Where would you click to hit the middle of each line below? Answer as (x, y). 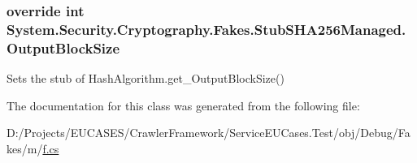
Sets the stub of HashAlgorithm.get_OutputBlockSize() (146, 78)
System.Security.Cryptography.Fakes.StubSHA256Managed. (206, 29)
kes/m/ (25, 148)
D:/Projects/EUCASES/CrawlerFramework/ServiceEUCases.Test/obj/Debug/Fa (208, 133)
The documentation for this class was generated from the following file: (183, 105)
